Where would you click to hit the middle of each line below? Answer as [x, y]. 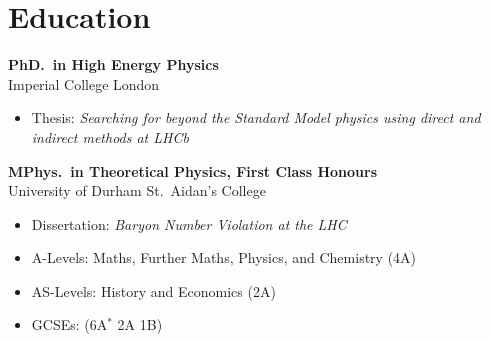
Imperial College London [84, 83]
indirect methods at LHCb [110, 136]
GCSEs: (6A [69, 324]
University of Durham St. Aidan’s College [137, 190]
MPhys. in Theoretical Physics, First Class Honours [193, 170]
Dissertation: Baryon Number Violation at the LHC [189, 223]
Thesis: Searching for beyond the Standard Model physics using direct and [256, 117]
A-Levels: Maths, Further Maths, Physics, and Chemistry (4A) [224, 257]
